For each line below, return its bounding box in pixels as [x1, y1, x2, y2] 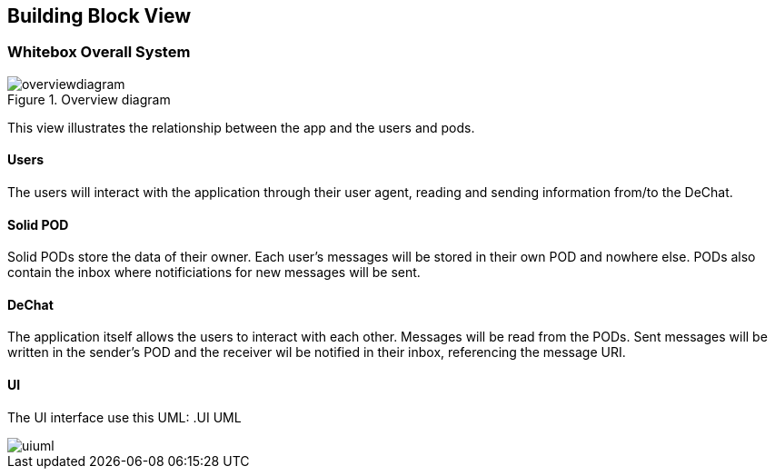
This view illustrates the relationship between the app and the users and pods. [7, 119, 475, 135]
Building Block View [7, 5, 192, 27]
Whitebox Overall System [7, 43, 191, 62]
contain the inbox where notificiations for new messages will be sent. [7, 264, 421, 281]
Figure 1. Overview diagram [7, 91, 171, 107]
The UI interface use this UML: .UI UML [7, 409, 242, 425]
